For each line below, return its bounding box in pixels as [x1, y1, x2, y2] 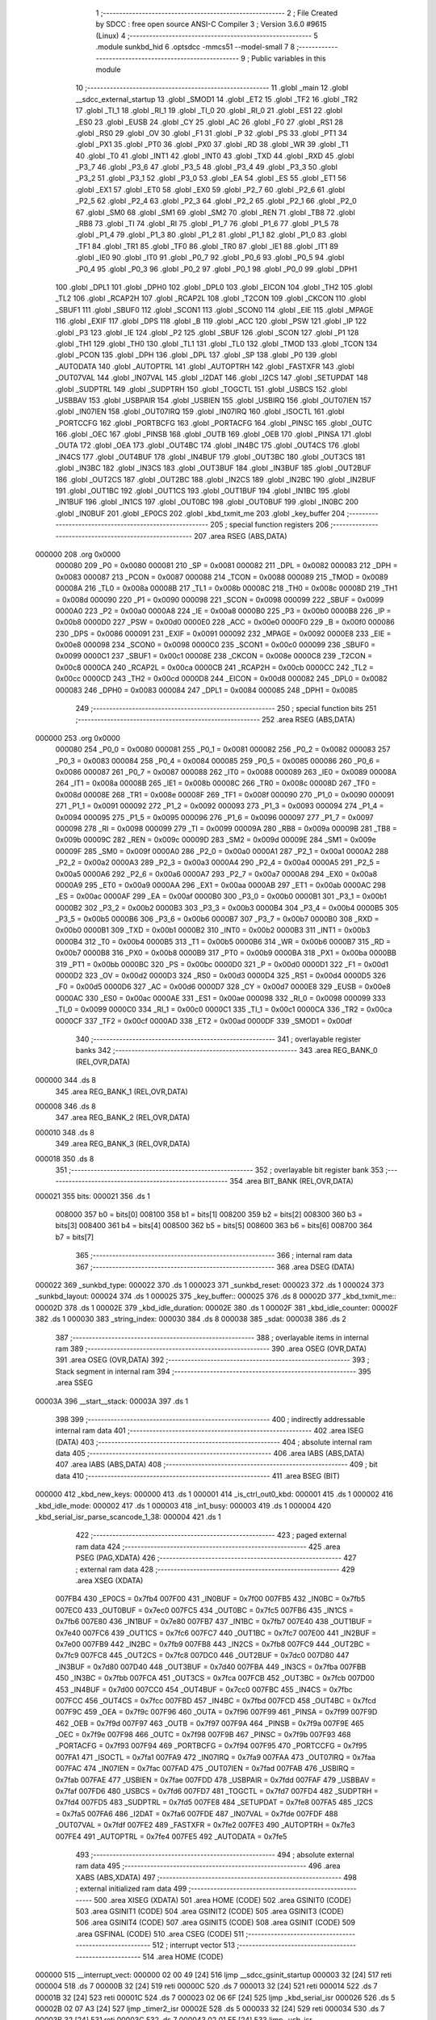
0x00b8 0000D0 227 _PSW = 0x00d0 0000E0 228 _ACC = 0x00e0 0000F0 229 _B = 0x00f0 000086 [55, 617, 396, 627]
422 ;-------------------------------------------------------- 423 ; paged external [75, 1530, 347, 1540]
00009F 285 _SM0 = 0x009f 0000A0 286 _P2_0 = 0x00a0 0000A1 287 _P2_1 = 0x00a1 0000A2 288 [55, 846, 389, 856]
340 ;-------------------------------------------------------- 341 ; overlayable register [75, 1034, 362, 1044]
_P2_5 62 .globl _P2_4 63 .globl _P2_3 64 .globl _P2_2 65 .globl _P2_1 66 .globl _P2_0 [75, 196, 357, 206]
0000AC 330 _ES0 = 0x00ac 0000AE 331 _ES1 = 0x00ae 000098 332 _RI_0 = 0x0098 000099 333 [55, 993, 387, 1003]
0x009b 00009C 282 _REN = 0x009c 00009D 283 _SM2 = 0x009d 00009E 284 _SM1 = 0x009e [55, 835, 377, 844]
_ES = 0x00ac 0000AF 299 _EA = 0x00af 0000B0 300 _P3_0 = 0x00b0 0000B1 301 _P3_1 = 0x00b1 [55, 891, 388, 901]
